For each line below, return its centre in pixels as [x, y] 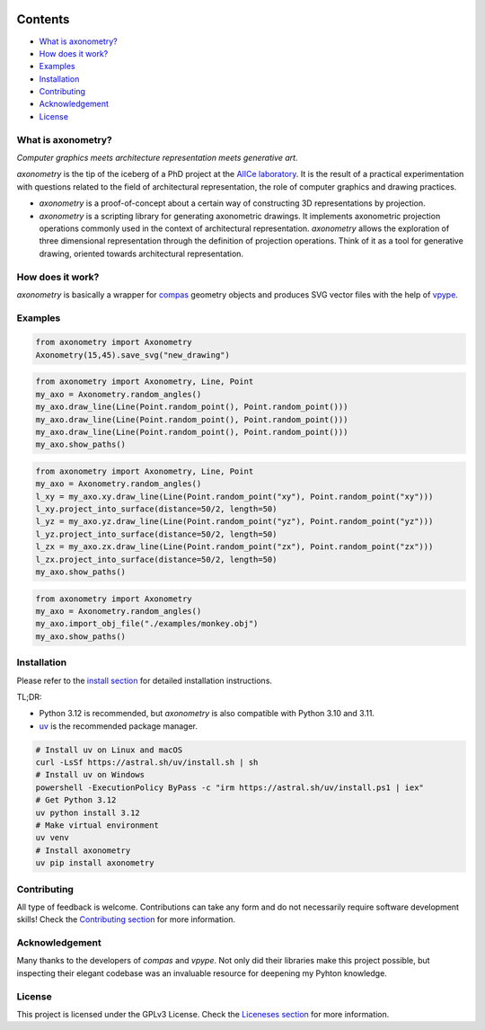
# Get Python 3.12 [76, 800]
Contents [43, 19]
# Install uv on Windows [90, 775]
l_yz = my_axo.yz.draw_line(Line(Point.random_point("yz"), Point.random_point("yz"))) [234, 522]
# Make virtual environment [97, 826]
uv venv [52, 838]
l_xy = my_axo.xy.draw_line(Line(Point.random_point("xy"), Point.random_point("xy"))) [234, 496]
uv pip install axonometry [95, 863]
